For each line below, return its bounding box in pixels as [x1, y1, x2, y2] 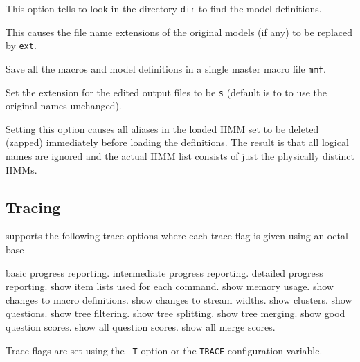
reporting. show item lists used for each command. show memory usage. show [6, 279, 334, 293]
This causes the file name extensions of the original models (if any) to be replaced [6, 24, 353, 39]
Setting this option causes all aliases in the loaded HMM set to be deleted [6, 121, 319, 136]
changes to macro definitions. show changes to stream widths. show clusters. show [6, 292, 352, 307]
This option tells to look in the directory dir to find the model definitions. [6, 1, 322, 15]
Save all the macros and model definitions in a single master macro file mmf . [6, 61, 326, 75]
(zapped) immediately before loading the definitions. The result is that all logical [6, 135, 349, 150]
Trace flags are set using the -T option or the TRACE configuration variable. [6, 343, 323, 357]
